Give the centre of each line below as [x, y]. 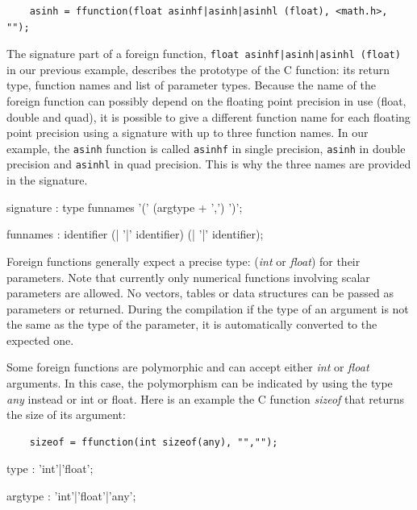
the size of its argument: [66, 415]
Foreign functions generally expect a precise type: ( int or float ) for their [183, 261]
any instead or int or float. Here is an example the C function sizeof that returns [206, 398]
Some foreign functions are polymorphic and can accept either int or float [188, 367]
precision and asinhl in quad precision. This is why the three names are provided [209, 164]
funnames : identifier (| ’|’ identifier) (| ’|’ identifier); [135, 234]
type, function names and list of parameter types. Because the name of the [191, 85]
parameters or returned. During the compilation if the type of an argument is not [208, 308]
